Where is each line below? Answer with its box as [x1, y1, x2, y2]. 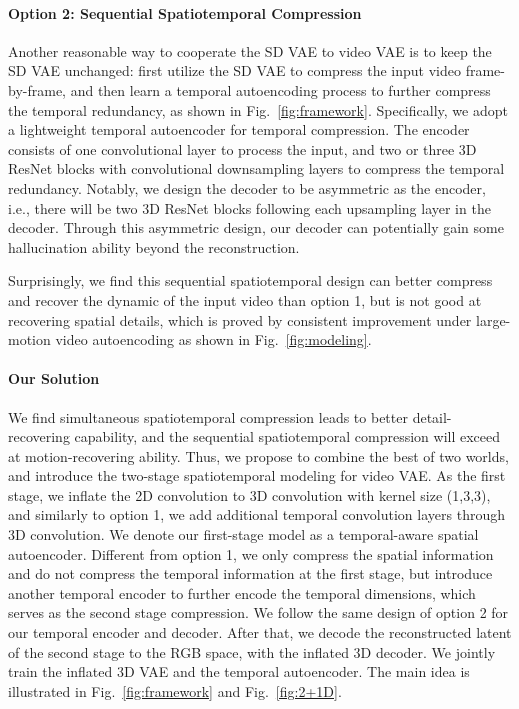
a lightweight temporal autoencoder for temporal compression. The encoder [8, 119, 470, 140]
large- [476, 309, 511, 330]
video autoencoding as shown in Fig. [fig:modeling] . [55, 329, 372, 350]
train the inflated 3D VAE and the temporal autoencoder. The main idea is [8, 661, 470, 682]
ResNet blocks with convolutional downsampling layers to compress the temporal [8, 158, 505, 179]
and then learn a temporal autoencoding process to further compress [70, 79, 491, 100]
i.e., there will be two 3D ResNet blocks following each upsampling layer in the [8, 197, 491, 218]
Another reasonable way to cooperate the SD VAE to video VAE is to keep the [8, 40, 492, 61]
